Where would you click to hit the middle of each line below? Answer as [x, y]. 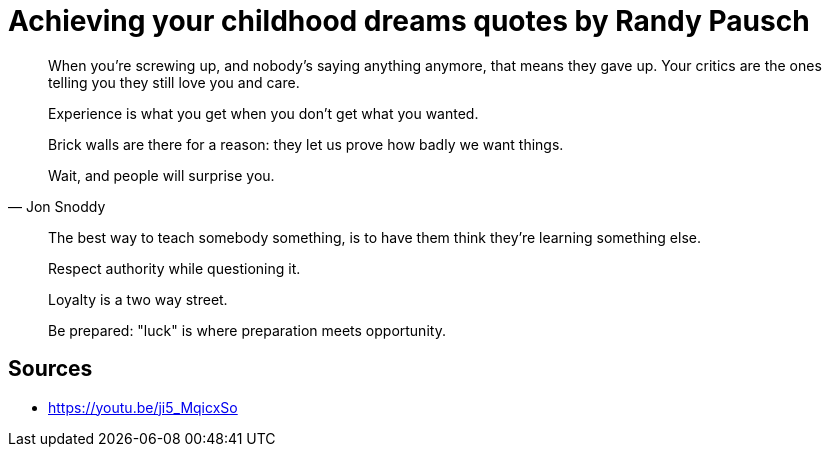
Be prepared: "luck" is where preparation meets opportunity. [247, 330]
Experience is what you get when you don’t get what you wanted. [263, 113]
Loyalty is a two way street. [138, 299]
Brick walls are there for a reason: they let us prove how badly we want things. [306, 144]
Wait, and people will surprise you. [161, 175]
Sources [50, 369]
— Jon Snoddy [57, 206]
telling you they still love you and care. [174, 82]
